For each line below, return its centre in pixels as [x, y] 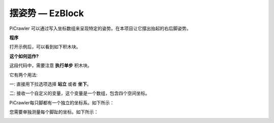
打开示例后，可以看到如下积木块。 [45, 47]
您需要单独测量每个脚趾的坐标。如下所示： [54, 112]
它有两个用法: [24, 75]
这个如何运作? [24, 56]
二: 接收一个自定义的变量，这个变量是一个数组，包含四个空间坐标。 [79, 93]
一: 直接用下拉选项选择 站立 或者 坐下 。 [50, 84]
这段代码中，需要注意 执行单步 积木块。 [51, 65]
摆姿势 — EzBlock [47, 13]
